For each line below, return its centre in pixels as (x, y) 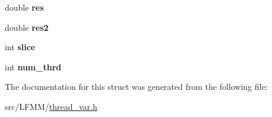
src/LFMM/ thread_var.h (51, 106)
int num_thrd (33, 66)
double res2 (27, 27)
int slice (20, 47)
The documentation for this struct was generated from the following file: (136, 87)
